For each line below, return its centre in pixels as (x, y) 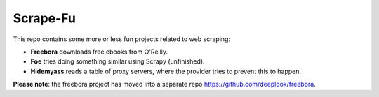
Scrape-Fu (45, 18)
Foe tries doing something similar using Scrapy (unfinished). (118, 61)
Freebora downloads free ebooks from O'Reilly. (99, 52)
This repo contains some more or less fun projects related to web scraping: (122, 39)
